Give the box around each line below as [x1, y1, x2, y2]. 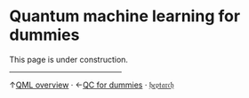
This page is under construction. [9, 54, 129, 64]
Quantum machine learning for [9, 6, 241, 26]
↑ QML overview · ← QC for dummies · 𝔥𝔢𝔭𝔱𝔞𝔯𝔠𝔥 [9, 79, 174, 90]
